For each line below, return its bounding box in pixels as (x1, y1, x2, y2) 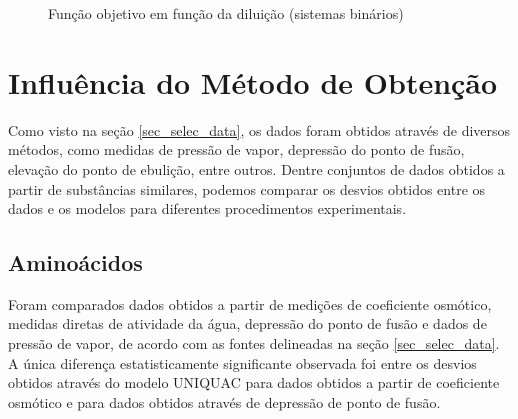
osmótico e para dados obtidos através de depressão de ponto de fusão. (8, 391, 441, 412)
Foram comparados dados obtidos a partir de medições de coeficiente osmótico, (8, 293, 492, 314)
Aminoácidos (8, 247, 143, 278)
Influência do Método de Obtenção (8, 61, 498, 102)
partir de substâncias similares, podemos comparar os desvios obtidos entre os (8, 178, 486, 199)
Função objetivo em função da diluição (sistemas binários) (48, 3, 404, 23)
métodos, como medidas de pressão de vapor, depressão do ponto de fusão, (8, 139, 465, 160)
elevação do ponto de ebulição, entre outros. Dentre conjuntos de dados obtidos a (8, 158, 505, 179)
